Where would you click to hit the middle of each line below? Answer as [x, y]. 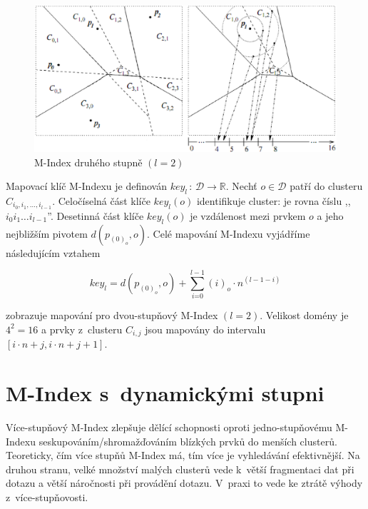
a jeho [330, 215]
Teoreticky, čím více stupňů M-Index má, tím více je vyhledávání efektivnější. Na [183, 455]
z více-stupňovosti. [47, 497]
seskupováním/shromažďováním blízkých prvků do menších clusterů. [188, 441]
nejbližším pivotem [47, 233]
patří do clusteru [326, 186]
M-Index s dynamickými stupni [165, 393]
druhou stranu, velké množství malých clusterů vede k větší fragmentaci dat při [180, 469]
